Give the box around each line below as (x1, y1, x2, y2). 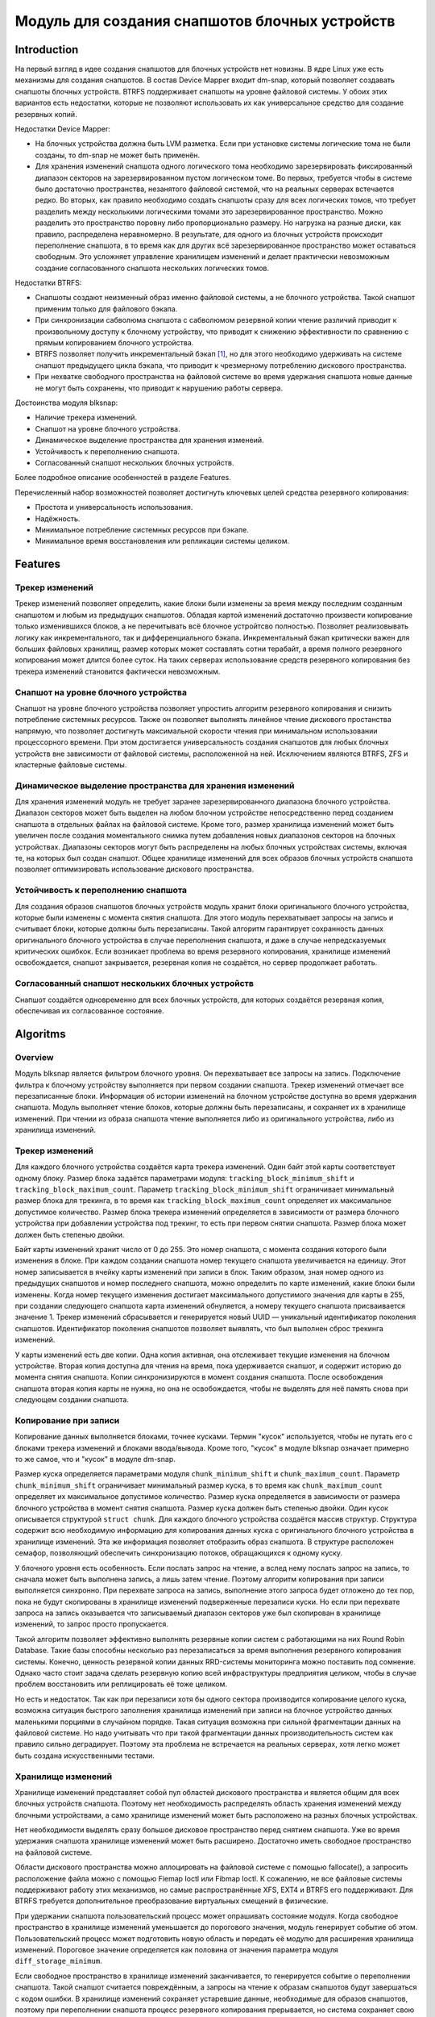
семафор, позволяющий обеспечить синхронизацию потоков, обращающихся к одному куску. (14, 1548, 342, 1558)
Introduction (14, 43, 79, 56)
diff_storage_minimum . (14, 1956, 102, 1966)
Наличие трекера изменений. (35, 412, 137, 423)
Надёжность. (35, 513, 81, 524)
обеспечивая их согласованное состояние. (14, 1006, 164, 1016)
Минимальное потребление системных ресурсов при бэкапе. (35, 524, 249, 534)
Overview (14, 1051, 54, 1063)
